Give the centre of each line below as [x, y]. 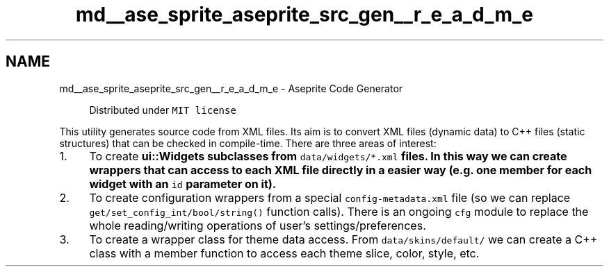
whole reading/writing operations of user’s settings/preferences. [258, 225]
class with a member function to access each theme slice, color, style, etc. [284, 253]
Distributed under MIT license [163, 110]
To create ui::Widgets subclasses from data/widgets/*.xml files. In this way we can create [328, 156]
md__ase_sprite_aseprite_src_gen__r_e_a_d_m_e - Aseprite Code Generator [231, 88]
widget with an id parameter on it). [183, 184]
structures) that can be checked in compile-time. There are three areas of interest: [248, 143]
